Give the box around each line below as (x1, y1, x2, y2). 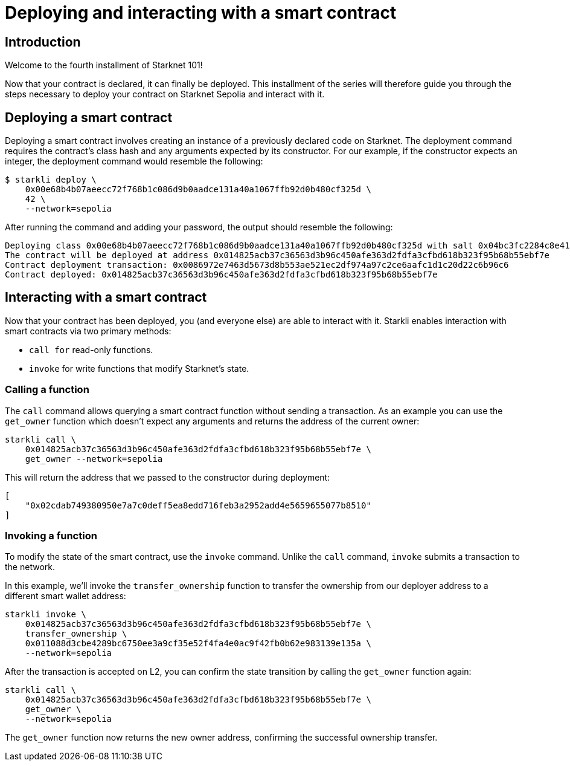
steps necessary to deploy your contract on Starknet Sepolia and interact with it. (5, 89, 325, 100)
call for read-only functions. (29, 344, 153, 355)
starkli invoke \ (5, 609, 86, 620)
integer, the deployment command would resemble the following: (5, 156, 263, 167)
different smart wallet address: (5, 591, 126, 602)
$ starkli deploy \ (5, 175, 97, 185)
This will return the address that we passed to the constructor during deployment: (5, 472, 330, 482)
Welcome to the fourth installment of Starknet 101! (5, 60, 203, 71)
